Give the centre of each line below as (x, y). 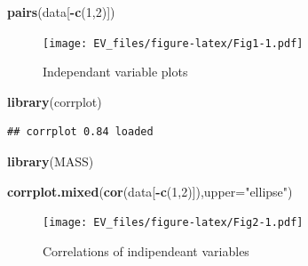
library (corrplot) (55, 101)
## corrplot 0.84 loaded (80, 132)
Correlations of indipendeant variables (146, 250)
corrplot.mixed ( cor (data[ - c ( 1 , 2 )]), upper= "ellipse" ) (150, 191)
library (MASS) (51, 161)
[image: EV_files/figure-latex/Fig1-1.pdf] (173, 43)
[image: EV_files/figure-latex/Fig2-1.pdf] (173, 223)
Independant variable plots (115, 72)
